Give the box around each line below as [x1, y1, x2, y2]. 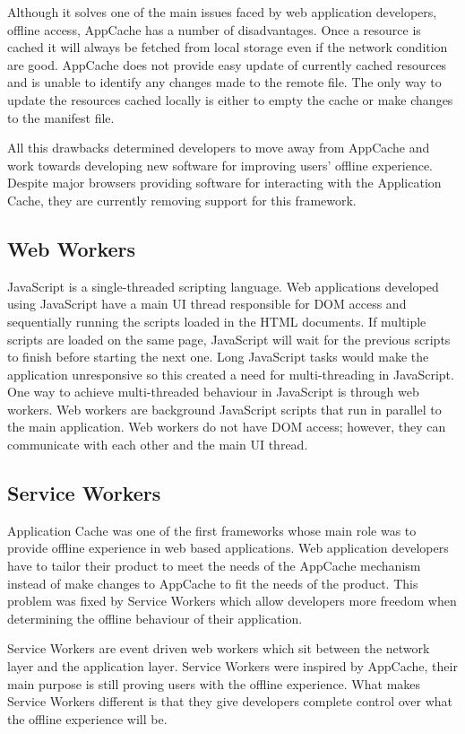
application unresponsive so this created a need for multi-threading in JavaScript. [7, 364, 454, 383]
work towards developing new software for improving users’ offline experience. [7, 155, 434, 174]
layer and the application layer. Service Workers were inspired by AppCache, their [7, 657, 458, 676]
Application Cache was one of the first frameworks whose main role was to [7, 520, 417, 539]
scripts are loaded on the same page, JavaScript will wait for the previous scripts [7, 329, 451, 348]
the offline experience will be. [7, 709, 168, 728]
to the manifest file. [7, 108, 115, 127]
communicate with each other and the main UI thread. [7, 435, 308, 454]
